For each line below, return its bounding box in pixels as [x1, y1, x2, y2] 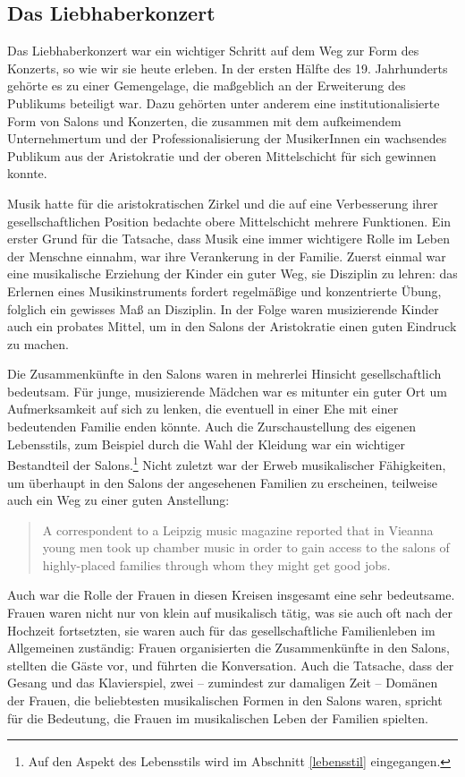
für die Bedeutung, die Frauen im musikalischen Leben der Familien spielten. [7, 708, 428, 727]
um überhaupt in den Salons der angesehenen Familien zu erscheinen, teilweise [7, 473, 437, 491]
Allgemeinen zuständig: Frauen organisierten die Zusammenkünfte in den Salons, [7, 638, 450, 657]
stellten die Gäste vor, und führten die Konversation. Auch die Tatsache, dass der [7, 655, 454, 674]
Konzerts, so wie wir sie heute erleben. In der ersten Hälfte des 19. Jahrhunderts [7, 58, 448, 77]
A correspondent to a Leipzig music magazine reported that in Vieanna [42, 520, 434, 539]
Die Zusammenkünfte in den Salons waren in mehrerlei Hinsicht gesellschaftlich [7, 364, 442, 383]
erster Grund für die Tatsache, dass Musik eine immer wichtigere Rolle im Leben [7, 229, 450, 248]
